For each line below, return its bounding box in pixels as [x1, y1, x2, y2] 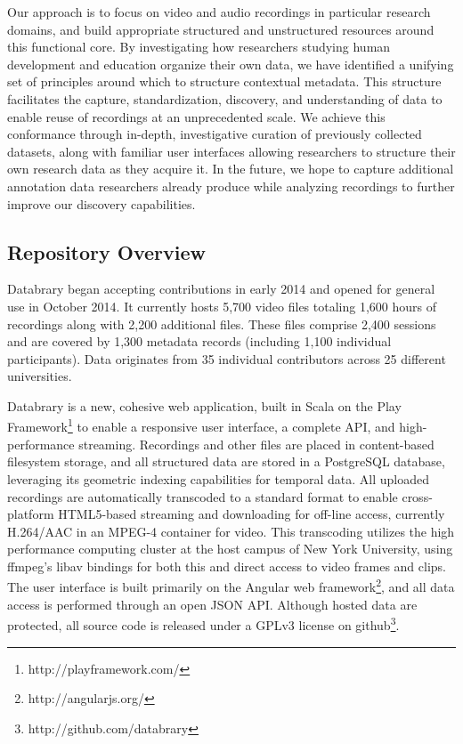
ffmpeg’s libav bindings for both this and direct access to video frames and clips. [7, 556, 446, 575]
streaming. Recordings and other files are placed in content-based [78, 434, 435, 453]
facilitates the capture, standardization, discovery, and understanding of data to [7, 89, 443, 108]
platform [7, 505, 54, 523]
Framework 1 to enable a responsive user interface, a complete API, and [7, 415, 395, 436]
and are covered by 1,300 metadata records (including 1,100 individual [7, 332, 392, 351]
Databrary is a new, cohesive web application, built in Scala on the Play [7, 396, 402, 415]
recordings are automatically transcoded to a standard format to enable [7, 487, 398, 505]
